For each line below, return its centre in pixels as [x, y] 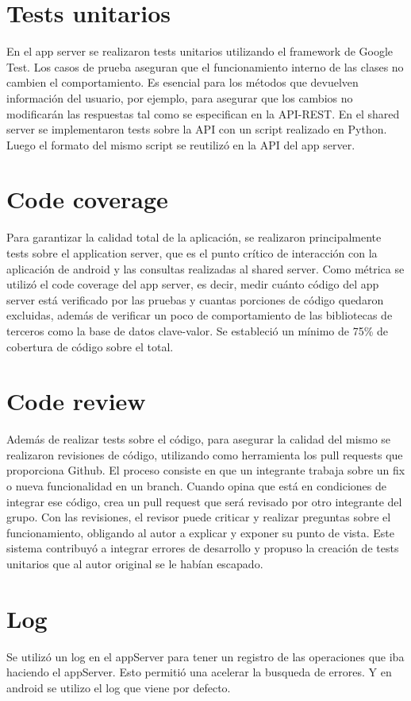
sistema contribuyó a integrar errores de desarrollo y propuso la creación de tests [203, 548]
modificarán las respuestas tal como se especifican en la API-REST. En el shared [203, 113]
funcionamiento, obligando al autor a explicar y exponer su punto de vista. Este [201, 532]
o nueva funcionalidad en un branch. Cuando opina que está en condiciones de [196, 486]
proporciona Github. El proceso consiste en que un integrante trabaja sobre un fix [206, 470]
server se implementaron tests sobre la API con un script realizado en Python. [197, 129]
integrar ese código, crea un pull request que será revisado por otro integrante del [204, 501]
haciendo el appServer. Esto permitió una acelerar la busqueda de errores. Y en [199, 672]
